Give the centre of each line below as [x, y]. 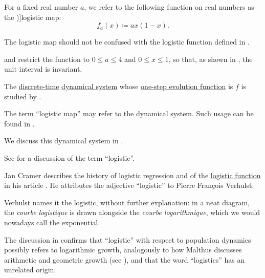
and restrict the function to [47, 59]
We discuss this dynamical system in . [64, 141]
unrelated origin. [30, 270]
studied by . [23, 96]
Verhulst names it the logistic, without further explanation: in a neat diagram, [127, 202]
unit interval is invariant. [43, 69]
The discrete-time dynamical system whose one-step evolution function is [119, 86]
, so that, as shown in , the [211, 59]
